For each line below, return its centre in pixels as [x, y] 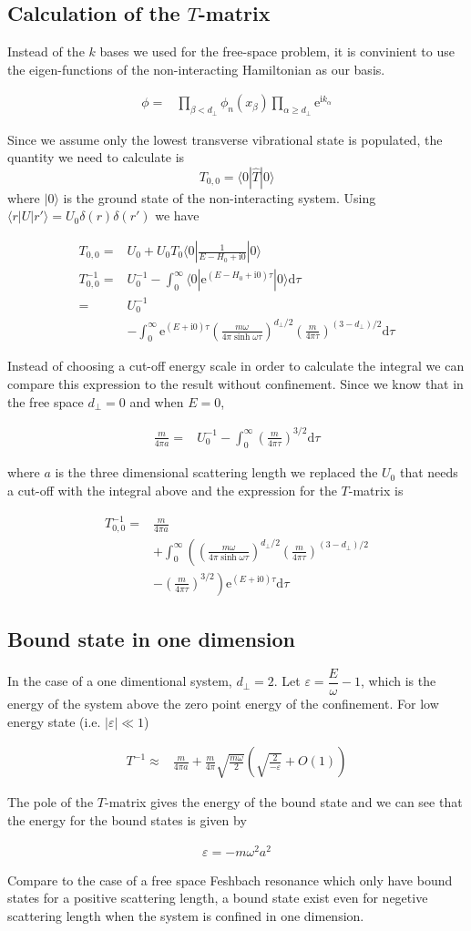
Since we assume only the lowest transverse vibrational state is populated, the [225, 139]
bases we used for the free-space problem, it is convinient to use [277, 51]
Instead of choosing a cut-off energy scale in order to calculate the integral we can [236, 366]
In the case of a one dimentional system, [120, 681]
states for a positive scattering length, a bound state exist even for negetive [218, 898]
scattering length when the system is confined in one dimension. [186, 915]
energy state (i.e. [54, 721]
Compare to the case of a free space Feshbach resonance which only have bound [230, 880]
